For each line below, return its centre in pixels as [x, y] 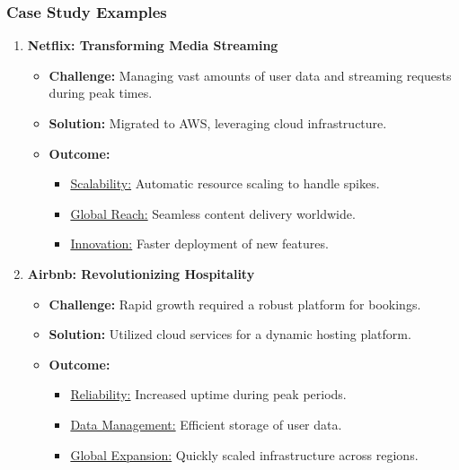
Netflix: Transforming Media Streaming [153, 45]
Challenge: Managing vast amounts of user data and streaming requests [250, 75]
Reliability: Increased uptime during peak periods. [208, 394]
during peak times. [101, 93]
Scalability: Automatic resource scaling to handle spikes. [225, 183]
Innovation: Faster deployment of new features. [199, 244]
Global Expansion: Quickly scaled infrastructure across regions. [244, 454]
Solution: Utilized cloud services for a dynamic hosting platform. [230, 334]
